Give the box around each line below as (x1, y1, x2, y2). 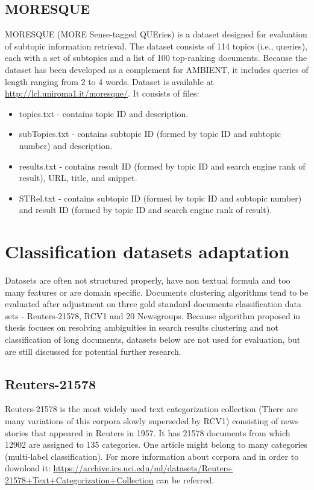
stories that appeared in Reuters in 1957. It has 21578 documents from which (5, 426, 290, 439)
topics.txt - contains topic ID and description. (19, 107, 189, 119)
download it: (5, 462, 51, 474)
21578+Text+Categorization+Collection (5, 473, 154, 486)
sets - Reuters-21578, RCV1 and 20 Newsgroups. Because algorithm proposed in (5, 309, 301, 322)
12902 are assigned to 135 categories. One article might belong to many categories (5, 438, 308, 451)
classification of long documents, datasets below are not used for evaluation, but (5, 333, 301, 346)
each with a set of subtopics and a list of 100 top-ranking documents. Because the (5, 51, 307, 64)
